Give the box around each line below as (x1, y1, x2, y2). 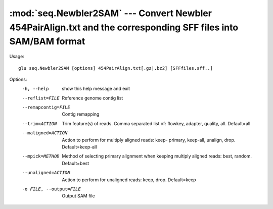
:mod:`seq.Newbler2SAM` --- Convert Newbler (9, 8, 212, 19)
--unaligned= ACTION (22, 170, 70, 176)
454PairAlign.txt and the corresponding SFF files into (9, 22, 239, 33)
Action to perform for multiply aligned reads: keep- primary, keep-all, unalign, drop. (62, 137, 236, 143)
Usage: (9, 54, 25, 60)
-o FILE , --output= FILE (22, 186, 81, 192)
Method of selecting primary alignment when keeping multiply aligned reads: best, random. (62, 153, 252, 159)
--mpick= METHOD (22, 153, 60, 159)
